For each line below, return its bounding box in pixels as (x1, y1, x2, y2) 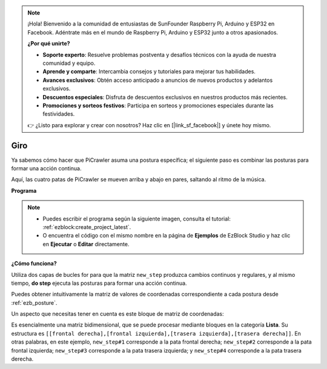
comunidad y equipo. (42, 59, 96, 67)
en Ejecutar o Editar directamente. (42, 240, 130, 248)
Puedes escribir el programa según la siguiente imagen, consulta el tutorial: (42, 215, 231, 222)
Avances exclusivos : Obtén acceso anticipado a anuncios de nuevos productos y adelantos (42, 76, 273, 84)
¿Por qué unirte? (27, 40, 70, 47)
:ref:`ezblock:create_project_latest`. (42, 223, 131, 230)
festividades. (42, 110, 75, 118)
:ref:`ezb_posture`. (11, 299, 58, 306)
